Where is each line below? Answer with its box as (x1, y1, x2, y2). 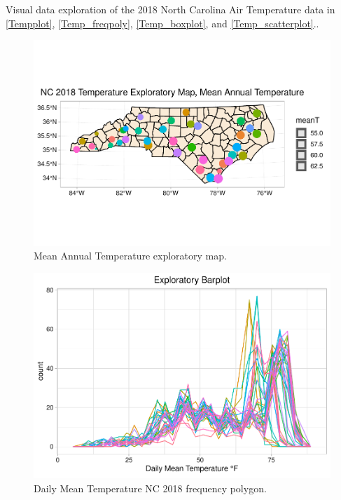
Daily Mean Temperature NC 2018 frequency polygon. (34, 481, 267, 496)
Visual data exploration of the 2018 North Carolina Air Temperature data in (6, 2, 335, 16)
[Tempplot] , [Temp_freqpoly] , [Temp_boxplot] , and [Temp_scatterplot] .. (6, 15, 319, 30)
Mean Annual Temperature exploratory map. (34, 248, 227, 263)
